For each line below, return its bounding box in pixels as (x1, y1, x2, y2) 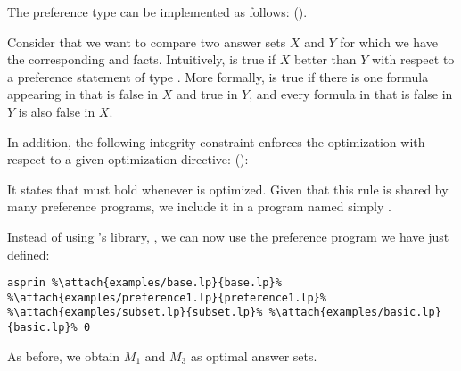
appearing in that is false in (7, 85, 158, 103)
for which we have (340, 32, 438, 51)
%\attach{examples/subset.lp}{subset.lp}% (7, 306, 263, 319)
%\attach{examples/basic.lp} (268, 306, 441, 319)
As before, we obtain (7, 346, 120, 365)
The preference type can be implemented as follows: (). (7, 3, 308, 21)
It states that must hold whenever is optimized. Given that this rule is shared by (7, 179, 449, 198)
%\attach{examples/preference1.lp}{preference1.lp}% (7, 291, 326, 304)
